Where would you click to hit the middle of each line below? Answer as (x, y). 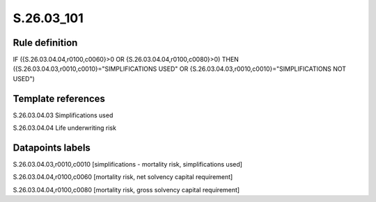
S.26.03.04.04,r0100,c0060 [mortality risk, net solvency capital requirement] (123, 177)
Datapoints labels (52, 148)
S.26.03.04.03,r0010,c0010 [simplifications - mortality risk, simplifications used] (128, 165)
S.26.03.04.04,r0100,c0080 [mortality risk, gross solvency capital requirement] (126, 190)
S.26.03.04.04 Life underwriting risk (64, 128)
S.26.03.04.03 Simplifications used (63, 115)
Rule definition (45, 43)
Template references (59, 98)
